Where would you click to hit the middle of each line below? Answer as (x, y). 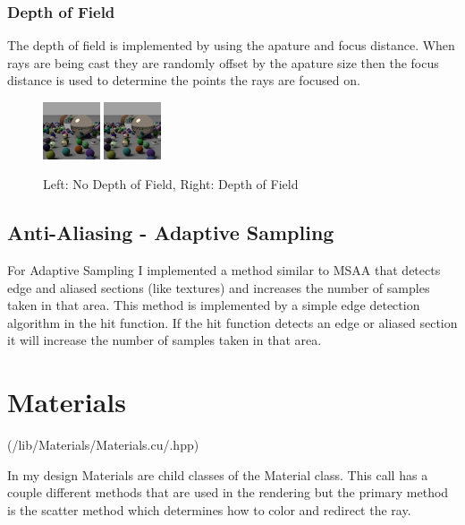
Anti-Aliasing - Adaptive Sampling (171, 232)
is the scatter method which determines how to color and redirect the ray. (209, 509)
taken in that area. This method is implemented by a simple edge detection (214, 305)
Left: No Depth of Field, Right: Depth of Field (171, 184)
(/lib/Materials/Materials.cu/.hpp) (103, 445)
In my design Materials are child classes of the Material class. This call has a (218, 474)
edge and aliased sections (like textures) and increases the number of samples (219, 287)
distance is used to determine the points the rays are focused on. (184, 80)
